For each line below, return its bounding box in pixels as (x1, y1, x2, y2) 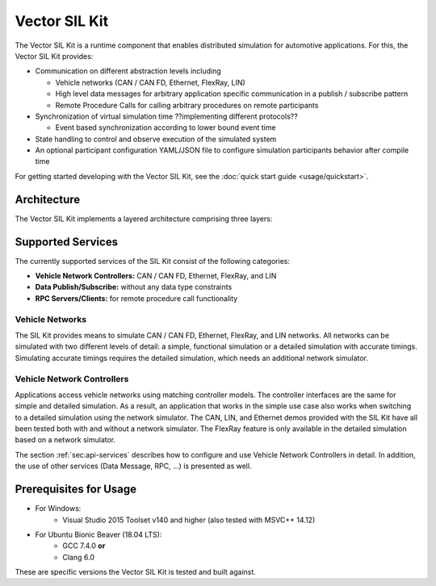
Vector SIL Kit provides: (15, 51, 94, 61)
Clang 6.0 (62, 552, 94, 562)
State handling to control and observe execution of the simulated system (35, 134, 277, 144)
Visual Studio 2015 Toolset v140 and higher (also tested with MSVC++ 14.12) (62, 515, 316, 525)
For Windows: (35, 504, 82, 513)
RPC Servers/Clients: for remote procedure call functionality (35, 293, 238, 303)
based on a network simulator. (15, 435, 116, 445)
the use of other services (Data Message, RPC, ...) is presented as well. (15, 461, 252, 471)
